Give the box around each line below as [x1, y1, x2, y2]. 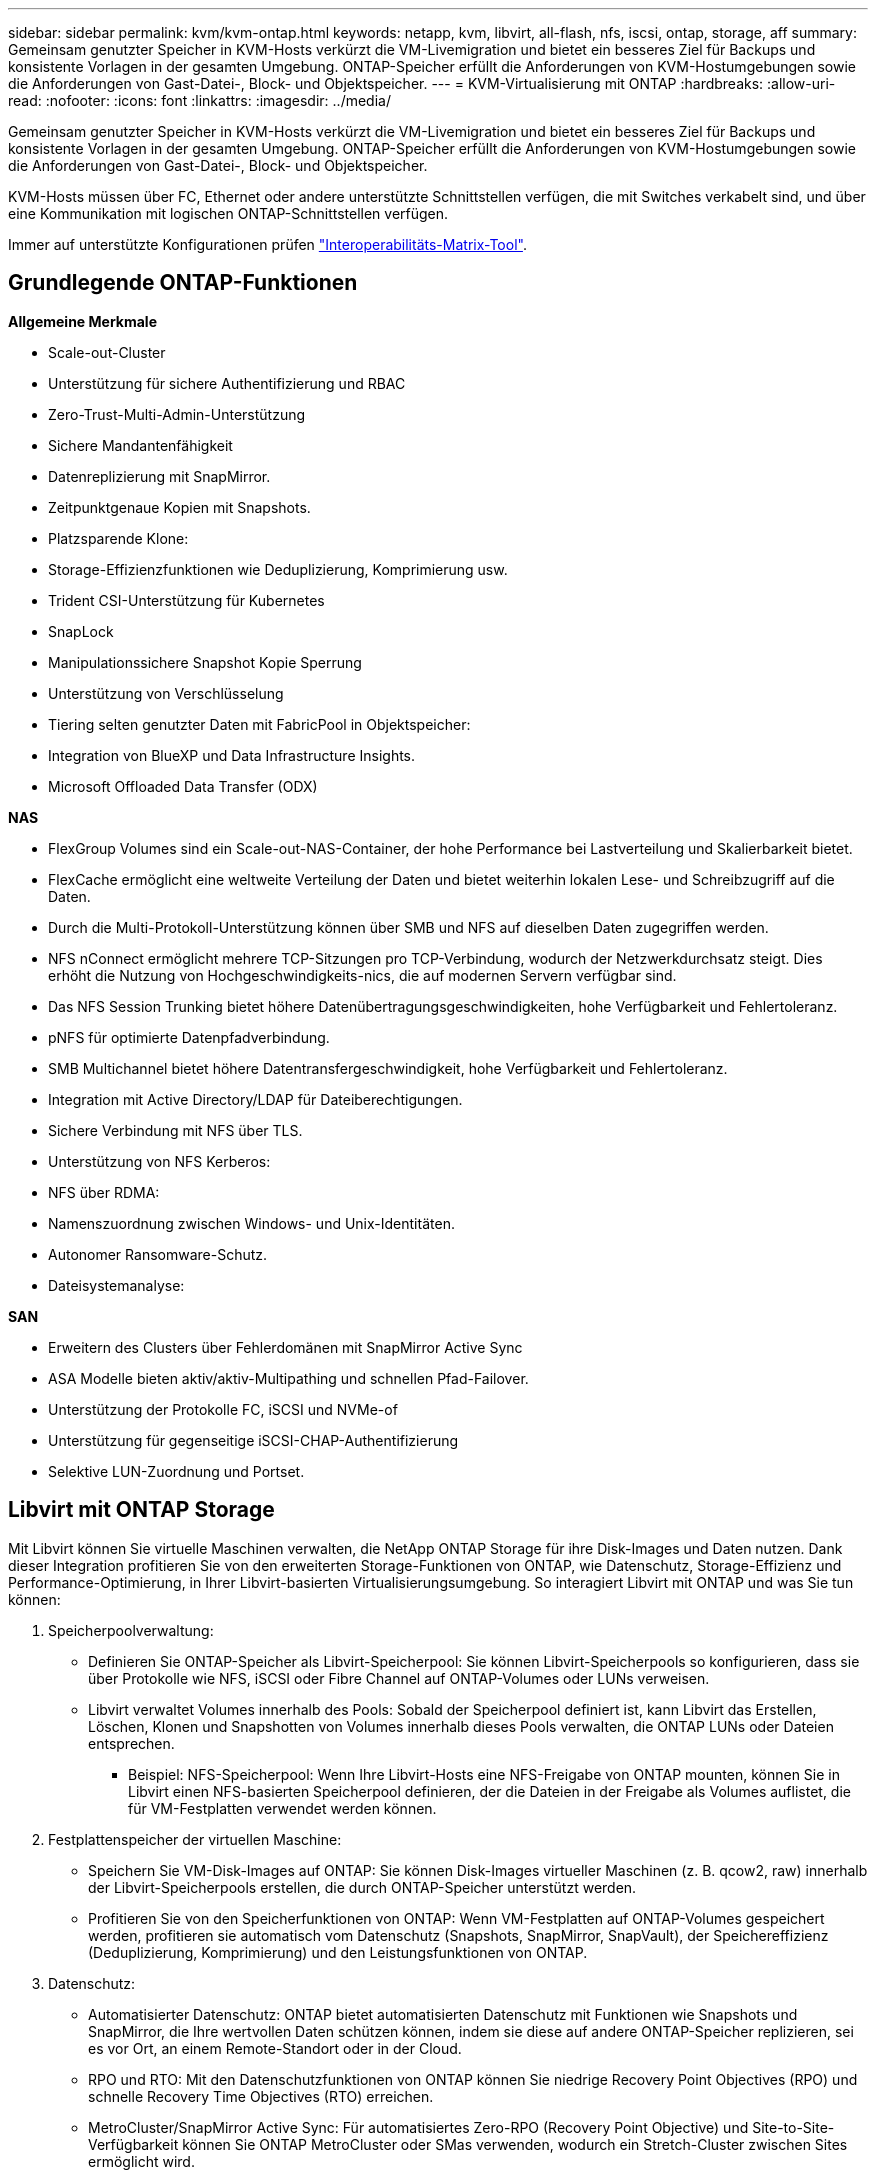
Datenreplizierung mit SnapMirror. [48, 467, 271, 485]
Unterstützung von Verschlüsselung [48, 684, 284, 702]
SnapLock [48, 622, 114, 640]
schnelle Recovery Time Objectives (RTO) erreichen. [88, 2087, 434, 2105]
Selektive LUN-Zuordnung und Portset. [48, 1462, 305, 1480]
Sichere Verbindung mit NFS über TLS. [48, 1121, 303, 1139]
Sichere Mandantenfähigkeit [48, 436, 233, 454]
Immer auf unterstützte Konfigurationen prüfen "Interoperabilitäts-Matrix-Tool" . [8, 236, 527, 253]
